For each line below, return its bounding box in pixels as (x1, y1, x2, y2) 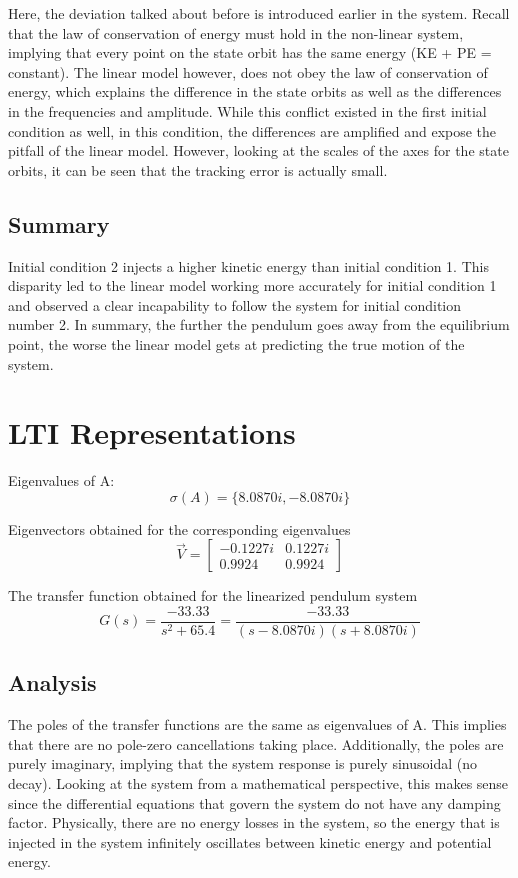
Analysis (8, 667, 97, 698)
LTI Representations (8, 412, 296, 453)
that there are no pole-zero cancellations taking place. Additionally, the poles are (8, 733, 504, 754)
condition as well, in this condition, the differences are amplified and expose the (8, 120, 497, 141)
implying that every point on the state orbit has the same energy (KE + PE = (8, 42, 492, 63)
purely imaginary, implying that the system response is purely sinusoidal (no (8, 753, 477, 774)
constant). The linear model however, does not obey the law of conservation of (8, 61, 488, 82)
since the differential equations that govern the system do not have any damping (8, 792, 501, 813)
